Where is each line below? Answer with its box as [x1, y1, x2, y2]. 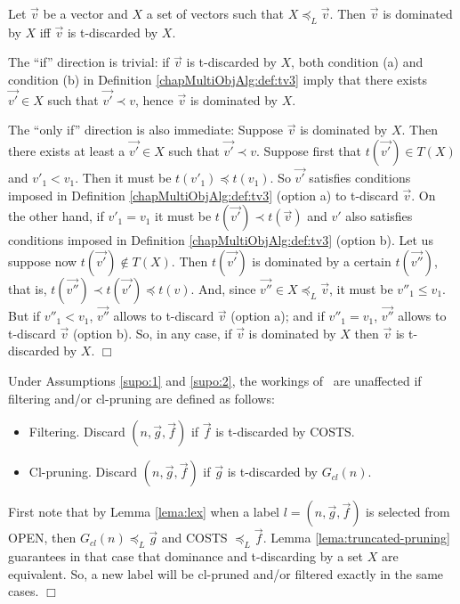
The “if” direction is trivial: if [8, 53, 170, 71]
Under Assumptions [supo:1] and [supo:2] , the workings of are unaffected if [8, 371, 422, 389]
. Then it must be [75, 168, 172, 187]
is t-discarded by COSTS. [215, 422, 355, 441]
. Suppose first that [256, 141, 362, 159]
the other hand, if [8, 207, 104, 225]
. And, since [190, 279, 256, 298]
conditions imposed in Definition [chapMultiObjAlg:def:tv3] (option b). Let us [8, 231, 433, 249]
